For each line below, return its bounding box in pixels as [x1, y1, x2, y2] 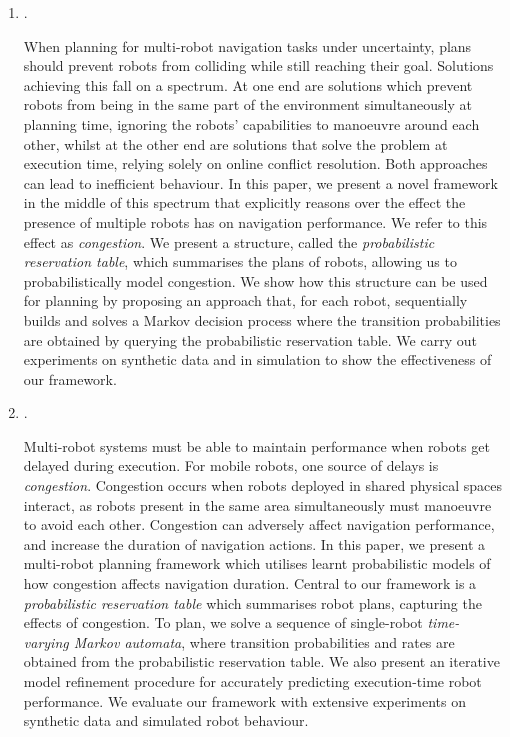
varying [23, 631, 69, 652]
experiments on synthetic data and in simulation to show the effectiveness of [23, 349, 492, 370]
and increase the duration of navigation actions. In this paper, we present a [23, 533, 486, 554]
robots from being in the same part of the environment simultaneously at [23, 94, 472, 115]
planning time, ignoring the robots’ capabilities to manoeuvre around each [23, 113, 480, 134]
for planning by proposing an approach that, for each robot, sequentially [23, 290, 468, 311]
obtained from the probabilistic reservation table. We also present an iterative [23, 651, 500, 672]
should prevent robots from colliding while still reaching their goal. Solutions [23, 55, 494, 76]
